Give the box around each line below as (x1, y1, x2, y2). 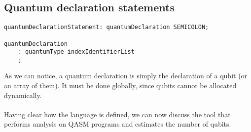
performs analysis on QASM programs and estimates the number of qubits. (4, 119, 231, 129)
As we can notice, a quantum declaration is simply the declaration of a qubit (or (4, 70, 248, 81)
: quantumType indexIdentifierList (18, 48, 135, 56)
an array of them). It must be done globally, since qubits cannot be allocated (4, 80, 237, 91)
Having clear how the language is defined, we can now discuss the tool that (4, 109, 231, 119)
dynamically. (4, 90, 42, 100)
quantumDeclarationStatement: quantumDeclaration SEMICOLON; (4, 24, 209, 31)
